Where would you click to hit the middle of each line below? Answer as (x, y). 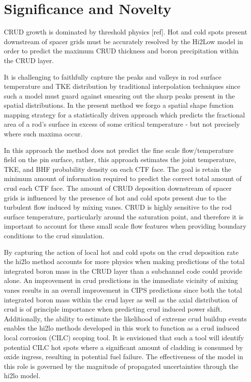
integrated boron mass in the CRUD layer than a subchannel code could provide (123, 271)
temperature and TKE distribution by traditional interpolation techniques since (122, 86)
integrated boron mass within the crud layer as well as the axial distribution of (121, 299)
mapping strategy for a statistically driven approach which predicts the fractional (125, 114)
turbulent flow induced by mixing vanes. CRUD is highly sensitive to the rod (118, 207)
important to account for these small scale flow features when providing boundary (125, 226)
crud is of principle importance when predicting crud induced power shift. (113, 309)
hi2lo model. (22, 375)
